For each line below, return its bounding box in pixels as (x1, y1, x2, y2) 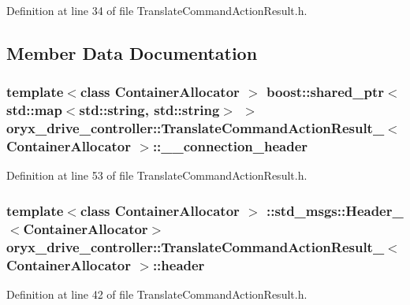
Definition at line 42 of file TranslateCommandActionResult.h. (6, 285, 307, 302)
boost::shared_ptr (266, 82, 385, 102)
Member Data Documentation (6, 40, 258, 65)
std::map (6, 100, 62, 120)
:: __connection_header (152, 136, 308, 156)
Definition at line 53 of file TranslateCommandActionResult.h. (6, 167, 307, 184)
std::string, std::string (79, 100, 220, 120)
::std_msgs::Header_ (266, 200, 404, 220)
